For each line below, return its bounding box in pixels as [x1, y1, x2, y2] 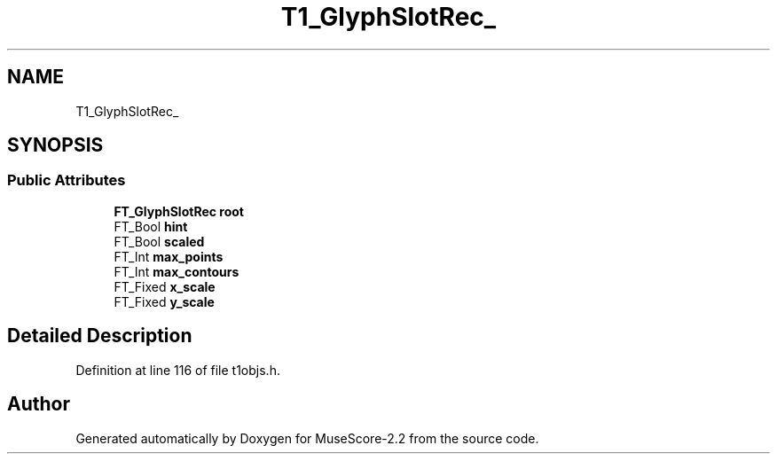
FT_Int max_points [114, 248, 224, 264]
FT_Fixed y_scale [114, 293, 215, 309]
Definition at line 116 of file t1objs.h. [75, 362, 280, 378]
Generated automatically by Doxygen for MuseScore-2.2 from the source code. [75, 430, 539, 446]
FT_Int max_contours [114, 263, 239, 279]
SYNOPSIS [7, 134, 104, 157]
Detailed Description [7, 324, 192, 348]
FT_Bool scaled [114, 233, 205, 249]
